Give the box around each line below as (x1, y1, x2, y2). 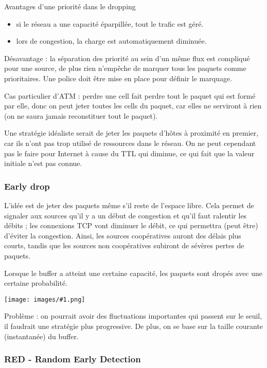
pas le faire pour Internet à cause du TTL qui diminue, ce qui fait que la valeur (4, 148, 255, 158)
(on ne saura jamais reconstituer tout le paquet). (4, 110, 158, 121)
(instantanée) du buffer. (4, 330, 79, 341)
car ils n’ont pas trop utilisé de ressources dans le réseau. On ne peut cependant (4, 137, 256, 148)
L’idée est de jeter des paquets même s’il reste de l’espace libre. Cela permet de (4, 199, 254, 210)
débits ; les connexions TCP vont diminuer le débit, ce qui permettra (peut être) (4, 220, 258, 231)
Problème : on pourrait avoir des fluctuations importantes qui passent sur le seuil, (4, 310, 262, 321)
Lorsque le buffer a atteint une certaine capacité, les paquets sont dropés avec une (4, 267, 262, 278)
